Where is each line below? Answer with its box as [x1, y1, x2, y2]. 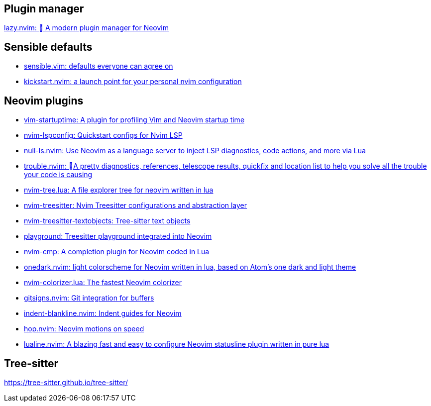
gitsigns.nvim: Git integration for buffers [24, 294, 154, 303]
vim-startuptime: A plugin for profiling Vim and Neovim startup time [24, 115, 245, 124]
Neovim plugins [4, 94, 84, 107]
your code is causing [24, 170, 93, 179]
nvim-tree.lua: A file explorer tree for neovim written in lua [24, 186, 214, 195]
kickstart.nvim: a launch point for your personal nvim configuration [24, 77, 242, 86]
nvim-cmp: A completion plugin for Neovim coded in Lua [24, 247, 210, 256]
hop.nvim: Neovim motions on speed [24, 324, 144, 333]
